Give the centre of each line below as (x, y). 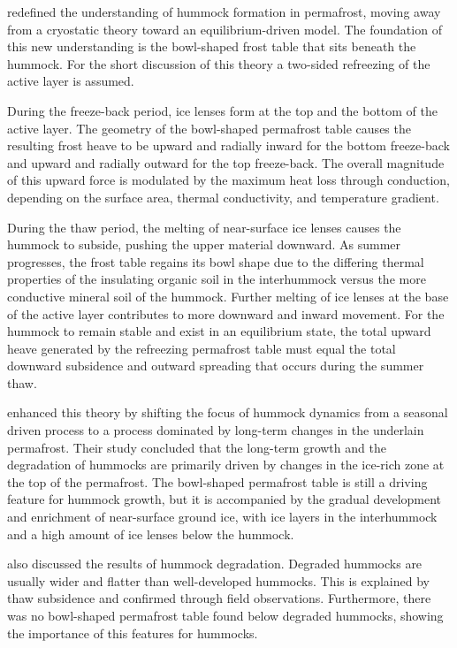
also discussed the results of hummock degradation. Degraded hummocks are (215, 564)
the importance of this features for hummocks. (133, 633)
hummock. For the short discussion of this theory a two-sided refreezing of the (219, 63)
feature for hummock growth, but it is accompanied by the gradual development (225, 499)
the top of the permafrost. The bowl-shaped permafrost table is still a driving (217, 481)
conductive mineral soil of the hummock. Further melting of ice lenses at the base (228, 296)
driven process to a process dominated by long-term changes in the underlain (216, 430)
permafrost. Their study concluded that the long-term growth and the (197, 447)
